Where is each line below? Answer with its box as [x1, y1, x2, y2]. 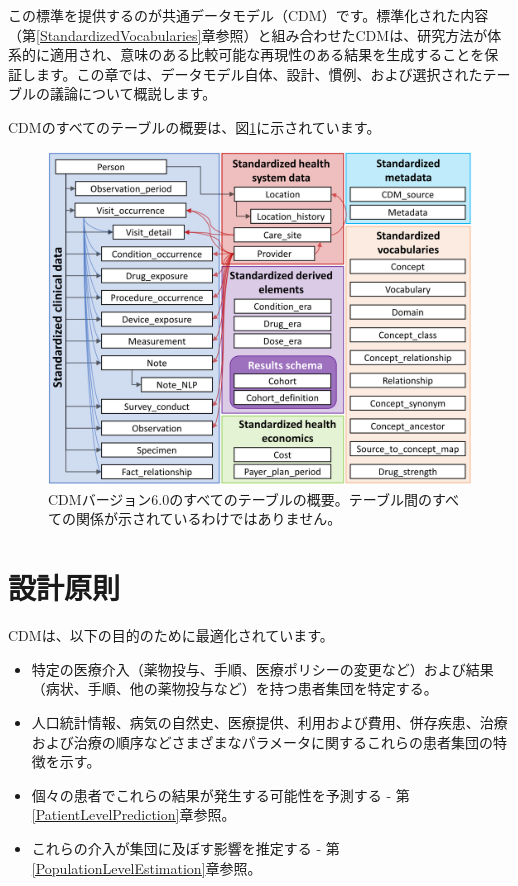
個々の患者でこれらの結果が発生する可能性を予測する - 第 [31, 784, 410, 805]
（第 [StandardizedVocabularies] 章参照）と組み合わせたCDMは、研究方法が [8, 24, 488, 45]
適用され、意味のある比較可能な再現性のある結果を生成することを [49, 44, 485, 65]
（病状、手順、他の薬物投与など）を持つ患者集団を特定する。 [31, 678, 438, 699]
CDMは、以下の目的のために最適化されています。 [8, 625, 334, 646]
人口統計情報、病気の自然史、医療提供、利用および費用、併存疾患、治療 [31, 711, 508, 732]
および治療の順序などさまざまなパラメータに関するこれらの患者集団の [31, 731, 493, 752]
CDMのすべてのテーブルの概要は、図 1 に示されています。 [8, 116, 381, 137]
